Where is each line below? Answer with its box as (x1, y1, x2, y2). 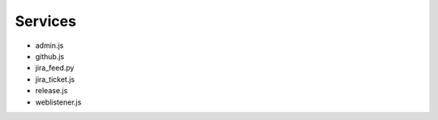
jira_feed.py (35, 63, 75, 73)
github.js (35, 51, 65, 61)
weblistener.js (35, 97, 82, 107)
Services (15, 12, 77, 30)
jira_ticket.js (35, 74, 75, 84)
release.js (35, 86, 68, 96)
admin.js (35, 41, 64, 50)
